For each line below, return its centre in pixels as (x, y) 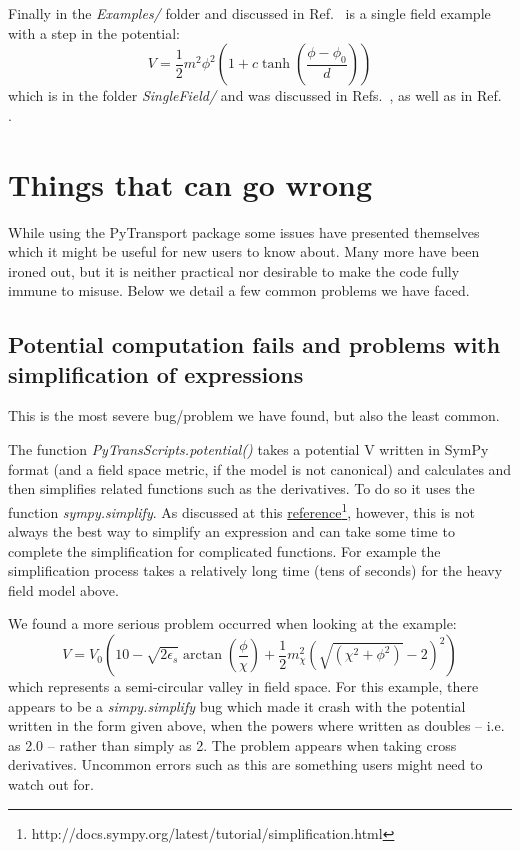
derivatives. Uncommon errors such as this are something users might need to (245, 764)
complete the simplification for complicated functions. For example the (224, 550)
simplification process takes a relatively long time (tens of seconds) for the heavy (255, 570)
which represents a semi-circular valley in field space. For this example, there (243, 686)
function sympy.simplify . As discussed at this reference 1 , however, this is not (241, 510)
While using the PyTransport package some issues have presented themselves (244, 231)
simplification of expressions (156, 373)
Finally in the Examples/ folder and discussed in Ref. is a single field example (249, 13)
